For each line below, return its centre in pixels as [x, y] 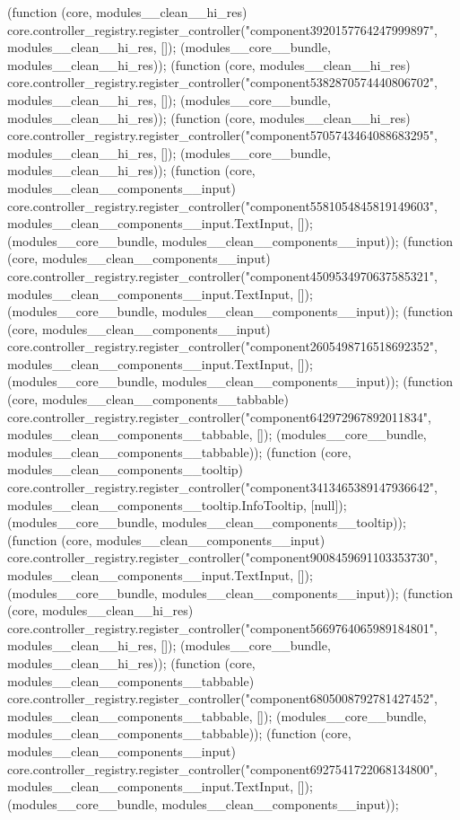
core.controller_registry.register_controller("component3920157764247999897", [223, 29]
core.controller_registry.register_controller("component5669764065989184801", [223, 627]
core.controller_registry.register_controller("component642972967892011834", [220, 416]
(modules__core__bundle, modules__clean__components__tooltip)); [207, 522]
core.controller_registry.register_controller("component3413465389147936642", [223, 487]
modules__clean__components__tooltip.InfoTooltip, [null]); [177, 504]
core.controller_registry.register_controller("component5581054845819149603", [223, 205]
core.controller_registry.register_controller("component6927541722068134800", [223, 768]
